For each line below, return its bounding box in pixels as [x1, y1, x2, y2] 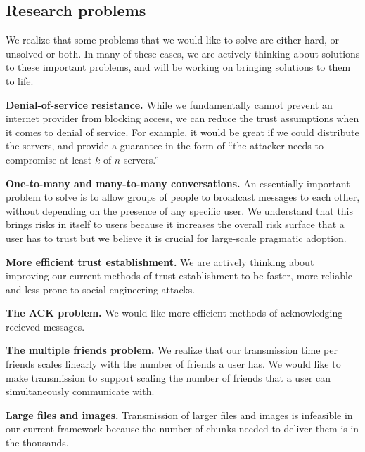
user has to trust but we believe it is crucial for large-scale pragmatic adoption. [6, 230, 347, 245]
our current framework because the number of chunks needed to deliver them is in [6, 421, 359, 436]
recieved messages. [6, 319, 85, 333]
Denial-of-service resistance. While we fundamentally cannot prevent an [6, 97, 333, 112]
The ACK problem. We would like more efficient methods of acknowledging [6, 305, 343, 320]
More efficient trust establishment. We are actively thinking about [6, 254, 314, 269]
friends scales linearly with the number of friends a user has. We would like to [6, 357, 341, 371]
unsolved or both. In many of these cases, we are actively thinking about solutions [6, 46, 360, 60]
